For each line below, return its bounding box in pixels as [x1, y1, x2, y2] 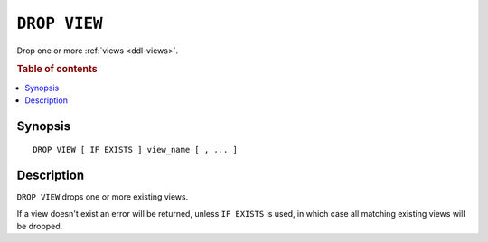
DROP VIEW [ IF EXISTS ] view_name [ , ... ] [33, 144, 239, 155]
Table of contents [16, 63, 99, 76]
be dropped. [16, 221, 63, 232]
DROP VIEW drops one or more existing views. [16, 191, 189, 202]
